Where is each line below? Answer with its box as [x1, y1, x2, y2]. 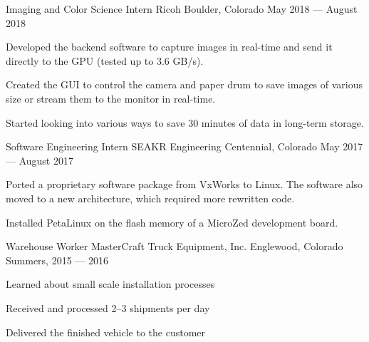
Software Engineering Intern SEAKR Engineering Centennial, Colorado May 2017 [6, 139, 363, 154]
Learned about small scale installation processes [6, 276, 215, 291]
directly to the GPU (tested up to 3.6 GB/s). [6, 53, 204, 68]
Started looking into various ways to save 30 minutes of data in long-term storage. [6, 115, 364, 130]
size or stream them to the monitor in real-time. [6, 90, 216, 105]
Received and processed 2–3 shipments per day [6, 300, 210, 315]
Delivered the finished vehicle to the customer [6, 324, 206, 339]
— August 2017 [6, 152, 73, 167]
